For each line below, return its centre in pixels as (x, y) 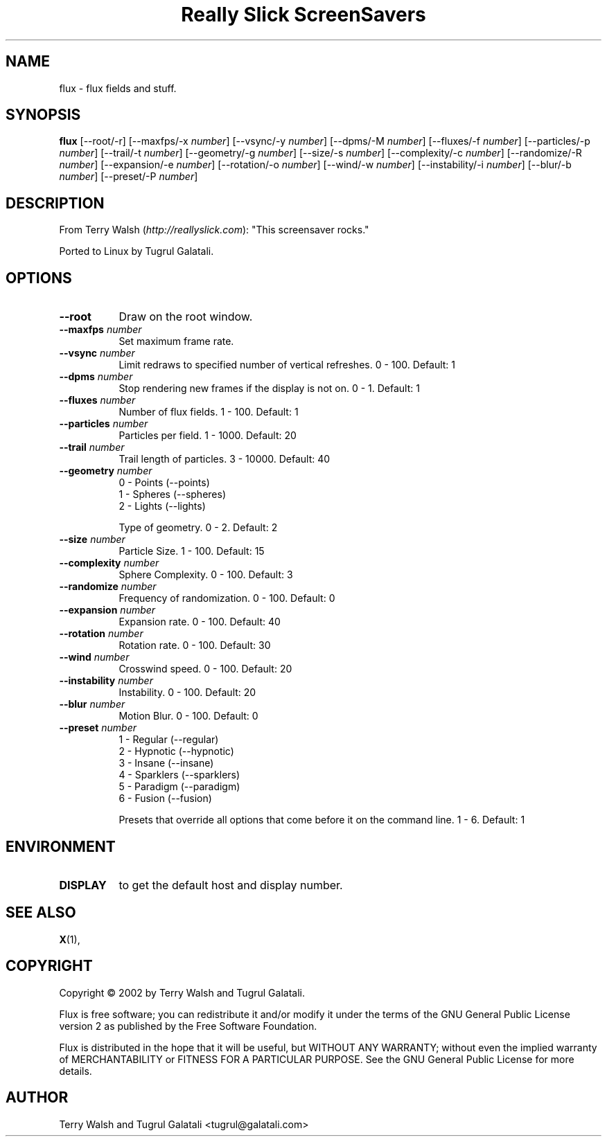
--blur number (92, 704)
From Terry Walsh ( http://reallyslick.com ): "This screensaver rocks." (214, 230)
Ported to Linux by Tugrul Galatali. (137, 251)
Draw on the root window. (186, 317)
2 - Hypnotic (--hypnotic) (176, 751)
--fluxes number (97, 400)
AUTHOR (37, 1098)
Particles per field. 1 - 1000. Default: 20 (208, 436)
